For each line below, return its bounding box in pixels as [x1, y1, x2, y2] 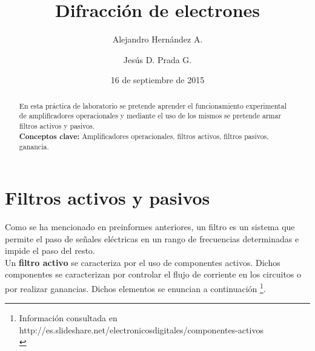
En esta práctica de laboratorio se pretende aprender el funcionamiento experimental [19, 100, 287, 111]
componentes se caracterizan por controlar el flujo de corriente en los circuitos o [5, 268, 302, 281]
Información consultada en [19, 312, 118, 324]
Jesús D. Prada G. [123, 53, 192, 66]
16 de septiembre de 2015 [110, 73, 205, 86]
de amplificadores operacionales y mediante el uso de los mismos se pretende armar [19, 111, 282, 121]
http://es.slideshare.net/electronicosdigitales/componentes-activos [19, 323, 264, 336]
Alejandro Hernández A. [112, 33, 203, 46]
